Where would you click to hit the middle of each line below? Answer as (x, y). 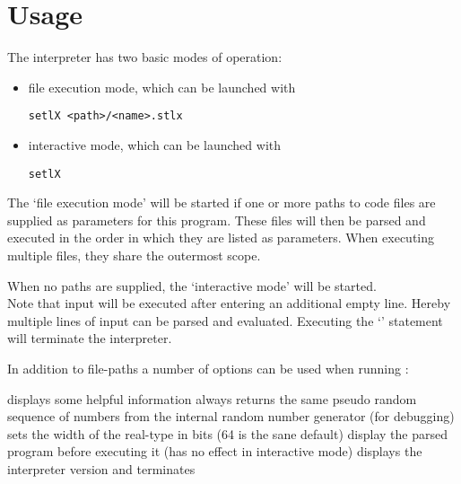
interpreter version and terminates (101, 468)
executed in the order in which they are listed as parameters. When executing (221, 238)
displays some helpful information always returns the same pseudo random (212, 398)
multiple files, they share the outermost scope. (134, 255)
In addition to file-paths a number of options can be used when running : (208, 368)
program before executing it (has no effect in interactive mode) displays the (215, 451)
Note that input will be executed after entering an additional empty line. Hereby (229, 303)
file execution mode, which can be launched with (162, 87)
